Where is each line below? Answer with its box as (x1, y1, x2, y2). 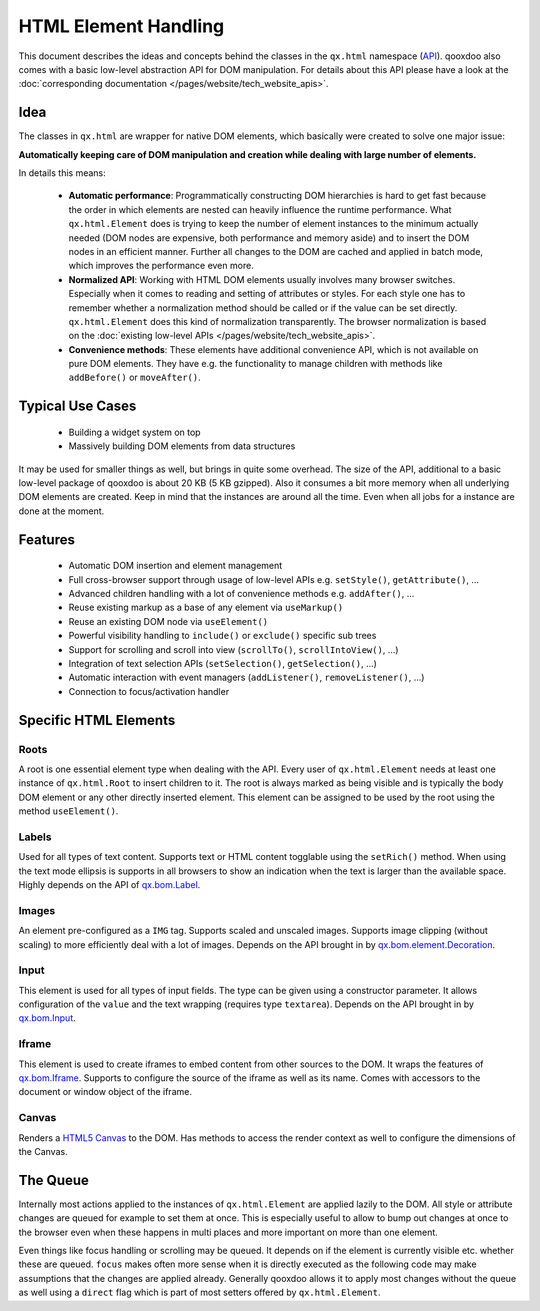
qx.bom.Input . (18, 1012, 77, 1024)
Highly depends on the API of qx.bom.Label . (18, 879, 201, 891)
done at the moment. (18, 505, 105, 517)
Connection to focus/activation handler (68, 685, 230, 697)
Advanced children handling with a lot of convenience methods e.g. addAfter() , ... (68, 588, 415, 600)
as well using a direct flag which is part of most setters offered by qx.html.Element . (18, 1286, 381, 1299)
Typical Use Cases (18, 398, 137, 415)
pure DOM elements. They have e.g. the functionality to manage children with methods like (68, 358, 443, 370)
